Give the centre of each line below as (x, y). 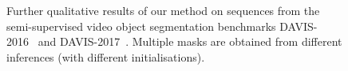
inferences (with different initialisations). (106, 56)
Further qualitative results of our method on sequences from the (163, 10)
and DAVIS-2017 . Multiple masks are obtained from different (190, 41)
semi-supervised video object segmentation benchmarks (141, 26)
